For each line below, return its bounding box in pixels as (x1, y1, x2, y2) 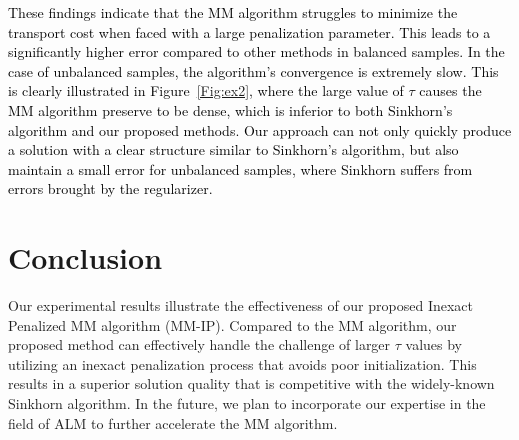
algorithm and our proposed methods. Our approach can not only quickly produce (8, 119, 512, 140)
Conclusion (8, 237, 163, 278)
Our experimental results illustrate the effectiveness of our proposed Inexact (8, 295, 474, 316)
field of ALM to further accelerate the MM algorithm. (8, 412, 338, 433)
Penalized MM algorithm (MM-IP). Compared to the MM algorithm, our (8, 314, 457, 335)
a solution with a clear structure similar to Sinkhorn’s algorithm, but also (8, 139, 459, 160)
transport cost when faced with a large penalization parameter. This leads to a (8, 21, 491, 42)
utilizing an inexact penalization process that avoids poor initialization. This (8, 353, 477, 374)
